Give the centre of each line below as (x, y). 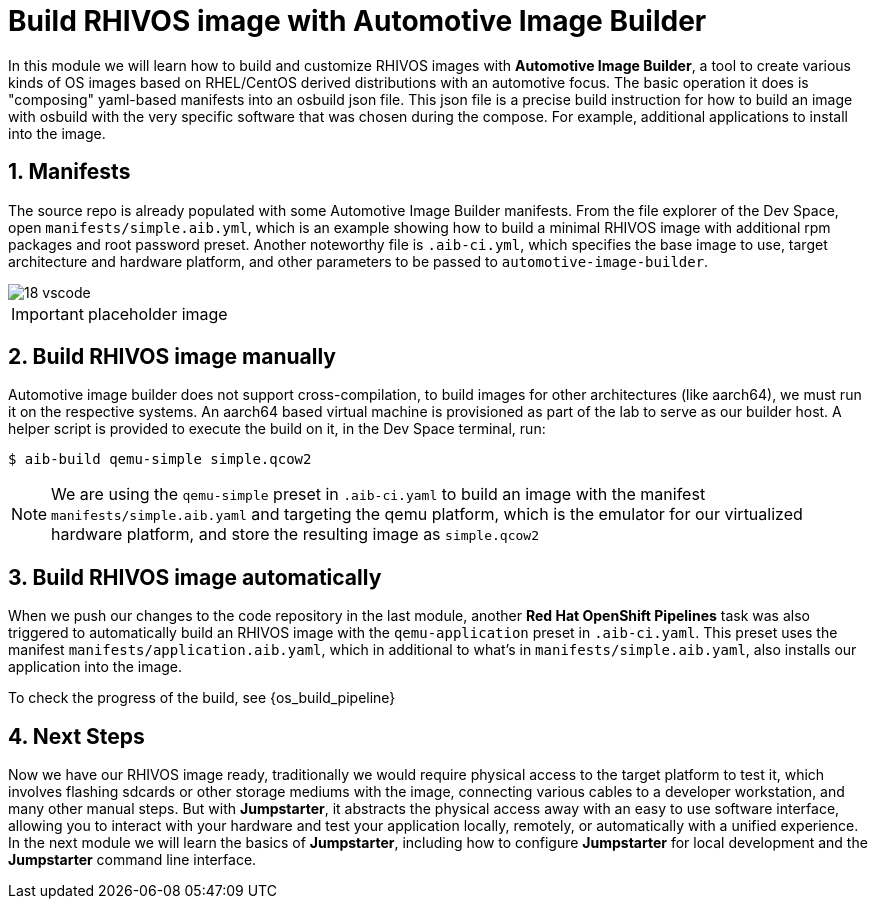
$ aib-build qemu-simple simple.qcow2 (160, 459)
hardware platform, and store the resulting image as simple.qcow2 (295, 534)
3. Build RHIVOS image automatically (195, 577)
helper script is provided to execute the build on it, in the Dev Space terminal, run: (277, 429)
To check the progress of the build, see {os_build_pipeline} (202, 698)
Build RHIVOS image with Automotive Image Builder (357, 21)
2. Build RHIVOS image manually (172, 357)
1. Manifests (69, 172)
